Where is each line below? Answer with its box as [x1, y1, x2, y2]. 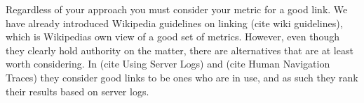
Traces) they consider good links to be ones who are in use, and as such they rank [6, 70, 358, 84]
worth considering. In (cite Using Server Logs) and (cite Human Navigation [6, 56, 330, 71]
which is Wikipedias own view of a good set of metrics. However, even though [6, 29, 339, 44]
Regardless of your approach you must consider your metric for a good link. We [6, 2, 348, 16]
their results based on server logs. [6, 84, 149, 98]
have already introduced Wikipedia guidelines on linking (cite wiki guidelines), [6, 15, 343, 30]
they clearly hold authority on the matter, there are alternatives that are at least [6, 42, 353, 57]
